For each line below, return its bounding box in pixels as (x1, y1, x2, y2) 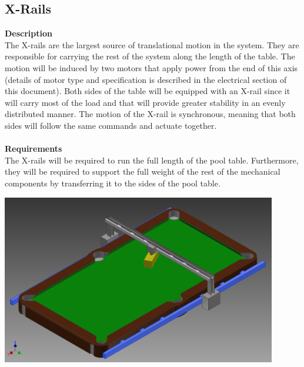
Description (5, 27, 53, 39)
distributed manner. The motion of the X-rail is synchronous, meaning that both (5, 108, 296, 120)
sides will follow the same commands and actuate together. (5, 119, 217, 131)
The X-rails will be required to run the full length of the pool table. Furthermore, (5, 154, 299, 166)
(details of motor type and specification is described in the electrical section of (5, 73, 287, 85)
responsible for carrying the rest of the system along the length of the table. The (5, 50, 295, 62)
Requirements (5, 142, 62, 155)
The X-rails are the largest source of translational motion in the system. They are (5, 38, 299, 51)
